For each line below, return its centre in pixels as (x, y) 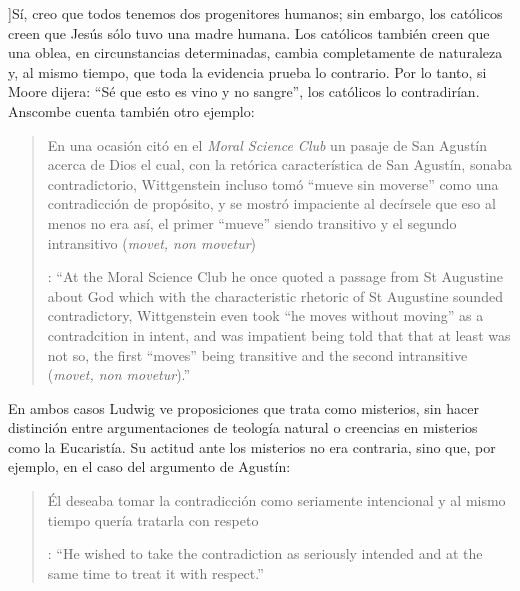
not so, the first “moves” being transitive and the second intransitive (257, 354)
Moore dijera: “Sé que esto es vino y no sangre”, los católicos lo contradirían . (244, 91)
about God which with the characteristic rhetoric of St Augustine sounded (275, 295)
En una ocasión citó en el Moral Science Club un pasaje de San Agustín (267, 144)
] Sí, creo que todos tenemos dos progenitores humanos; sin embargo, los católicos (255, 13)
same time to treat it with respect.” (155, 572)
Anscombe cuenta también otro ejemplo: (131, 110)
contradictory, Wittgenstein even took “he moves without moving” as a (265, 315)
